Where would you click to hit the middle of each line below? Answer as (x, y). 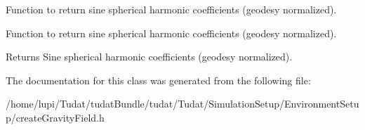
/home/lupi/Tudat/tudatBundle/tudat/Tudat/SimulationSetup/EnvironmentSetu (182, 104)
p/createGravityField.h (55, 117)
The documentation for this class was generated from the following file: (158, 80)
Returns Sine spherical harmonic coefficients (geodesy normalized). (149, 57)
